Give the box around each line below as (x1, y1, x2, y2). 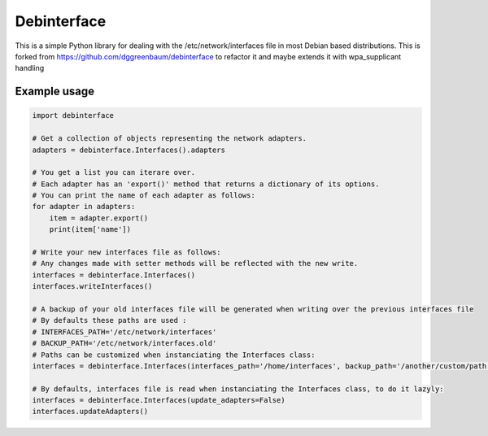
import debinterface (32, 111, 114, 120)
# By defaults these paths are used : (32, 316, 187, 325)
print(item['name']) (49, 225, 132, 234)
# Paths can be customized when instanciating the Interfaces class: (32, 350, 316, 360)
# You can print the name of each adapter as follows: (32, 191, 255, 200)
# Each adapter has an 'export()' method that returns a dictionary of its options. (32, 179, 380, 189)
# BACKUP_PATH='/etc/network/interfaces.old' (32, 338, 217, 348)
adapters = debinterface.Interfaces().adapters (32, 145, 225, 155)
